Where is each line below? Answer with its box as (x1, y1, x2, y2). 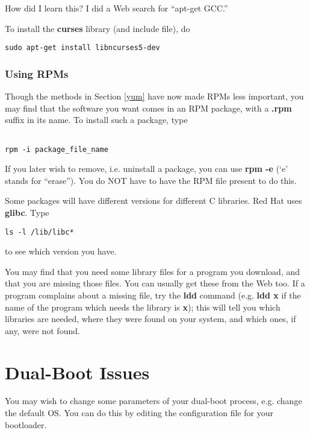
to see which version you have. (5, 245, 117, 258)
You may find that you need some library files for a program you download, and (5, 265, 300, 277)
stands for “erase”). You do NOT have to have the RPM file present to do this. (5, 174, 297, 186)
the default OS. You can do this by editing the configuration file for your (5, 406, 273, 419)
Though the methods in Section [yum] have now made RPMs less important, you (5, 90, 304, 103)
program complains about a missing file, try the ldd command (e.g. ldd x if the (5, 288, 301, 301)
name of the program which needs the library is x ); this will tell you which (5, 300, 281, 313)
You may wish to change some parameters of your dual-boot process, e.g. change (5, 394, 302, 407)
